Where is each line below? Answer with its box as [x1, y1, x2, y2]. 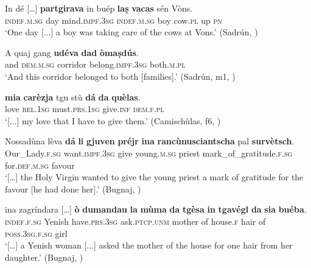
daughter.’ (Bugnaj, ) [5, 250, 83, 263]
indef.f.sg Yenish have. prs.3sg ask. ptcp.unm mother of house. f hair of [5, 214, 266, 227]
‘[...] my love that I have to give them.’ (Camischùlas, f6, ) [5, 114, 221, 127]
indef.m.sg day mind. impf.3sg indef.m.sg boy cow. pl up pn [5, 13, 222, 26]
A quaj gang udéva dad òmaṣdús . [5, 46, 139, 58]
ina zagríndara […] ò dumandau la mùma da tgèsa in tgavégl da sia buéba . [5, 203, 307, 216]
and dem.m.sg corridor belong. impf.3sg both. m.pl [5, 58, 186, 71]
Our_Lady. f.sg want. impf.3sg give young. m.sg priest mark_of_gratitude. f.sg [5, 146, 293, 159]
